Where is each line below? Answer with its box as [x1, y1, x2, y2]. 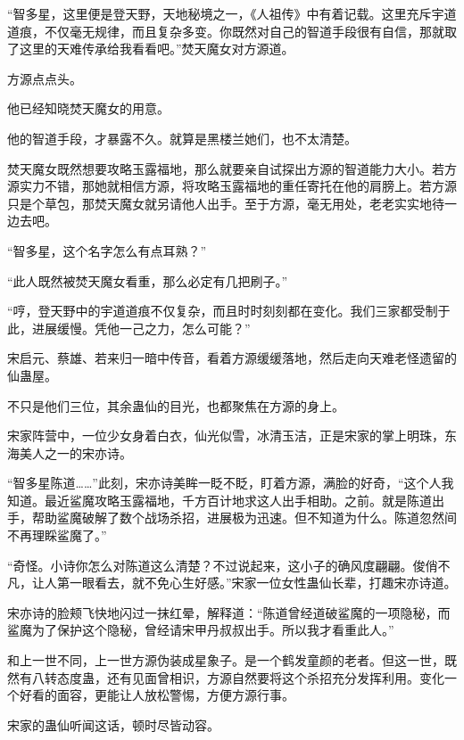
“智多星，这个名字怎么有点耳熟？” [7, 241, 207, 259]
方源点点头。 [7, 69, 82, 87]
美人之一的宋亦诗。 [19, 443, 132, 462]
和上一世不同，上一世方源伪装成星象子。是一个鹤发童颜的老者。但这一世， [7, 651, 444, 670]
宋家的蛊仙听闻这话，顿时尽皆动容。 [7, 715, 220, 734]
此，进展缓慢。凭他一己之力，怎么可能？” [7, 318, 251, 337]
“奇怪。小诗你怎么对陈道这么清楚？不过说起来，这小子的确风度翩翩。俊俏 [7, 555, 438, 574]
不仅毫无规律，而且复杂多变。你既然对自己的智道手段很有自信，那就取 [44, 21, 457, 40]
